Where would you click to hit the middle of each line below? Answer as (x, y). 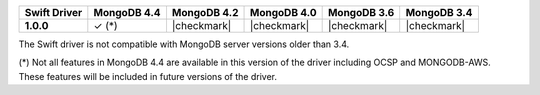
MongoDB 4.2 (205, 12)
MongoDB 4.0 (283, 12)
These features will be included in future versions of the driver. (147, 76)
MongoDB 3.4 (439, 12)
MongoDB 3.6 (361, 12)
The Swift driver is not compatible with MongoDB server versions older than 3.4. (184, 44)
